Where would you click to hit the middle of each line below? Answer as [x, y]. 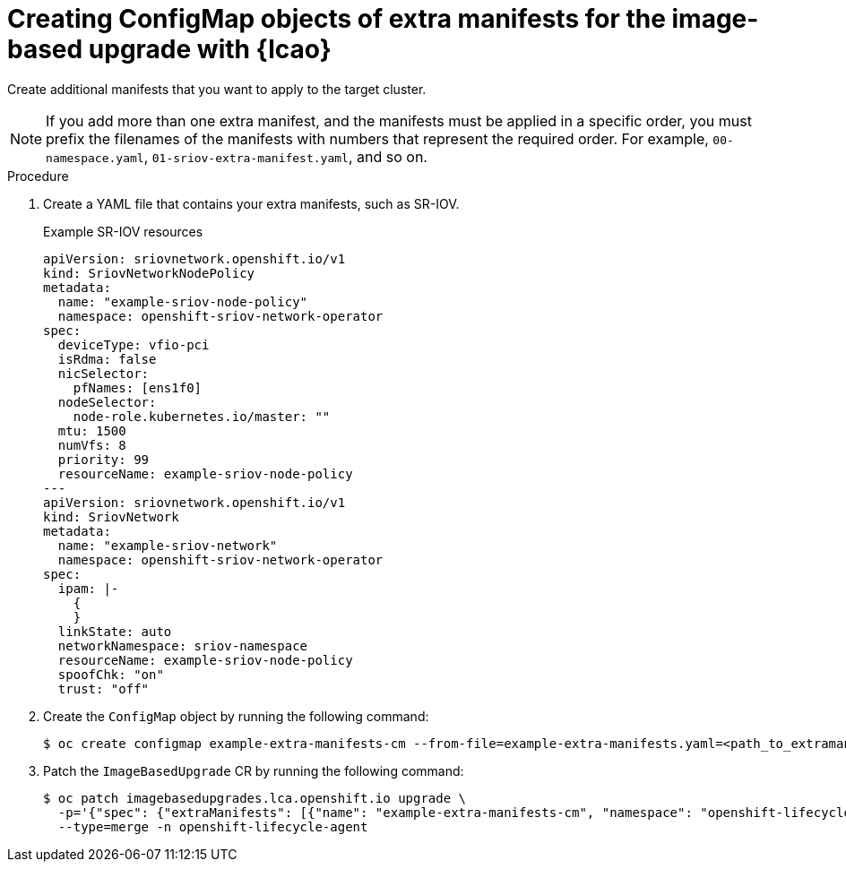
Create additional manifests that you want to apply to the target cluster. [217, 89]
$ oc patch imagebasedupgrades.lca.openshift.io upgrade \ [255, 798]
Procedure [38, 176]
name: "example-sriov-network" [168, 545]
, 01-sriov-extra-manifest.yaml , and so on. [285, 156]
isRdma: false [107, 359]
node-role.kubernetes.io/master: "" [202, 416]
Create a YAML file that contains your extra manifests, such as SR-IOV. [251, 203]
